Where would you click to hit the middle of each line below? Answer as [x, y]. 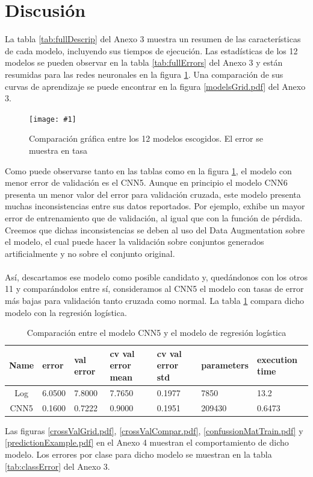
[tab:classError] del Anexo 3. [57, 466]
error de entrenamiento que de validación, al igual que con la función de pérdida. [154, 217]
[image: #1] [53, 119]
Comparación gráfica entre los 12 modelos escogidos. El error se [146, 138]
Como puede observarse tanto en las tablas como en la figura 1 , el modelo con [148, 170]
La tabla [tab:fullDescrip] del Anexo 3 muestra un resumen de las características [153, 39]
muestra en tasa [58, 150]
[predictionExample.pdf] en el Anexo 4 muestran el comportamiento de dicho [147, 442]
